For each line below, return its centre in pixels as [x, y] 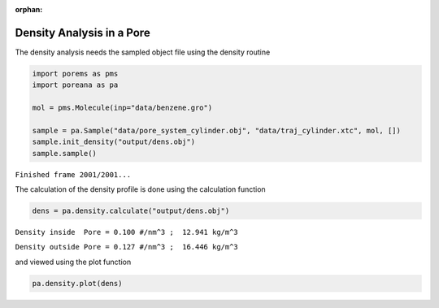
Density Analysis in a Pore [83, 33]
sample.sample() [65, 153]
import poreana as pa [75, 85]
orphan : [29, 9]
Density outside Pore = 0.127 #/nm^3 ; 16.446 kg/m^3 [127, 247]
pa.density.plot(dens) [77, 283]
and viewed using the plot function [73, 262]
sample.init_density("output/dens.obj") [113, 142]
